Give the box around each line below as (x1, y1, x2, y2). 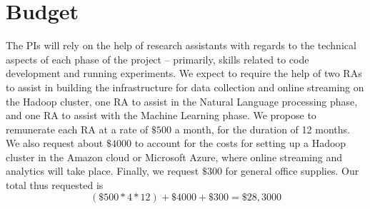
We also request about (6, 136, 104, 151)
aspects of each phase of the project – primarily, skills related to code (6, 51, 309, 66)
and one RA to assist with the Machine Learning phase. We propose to (6, 108, 316, 123)
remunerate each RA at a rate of (6, 121, 149, 136)
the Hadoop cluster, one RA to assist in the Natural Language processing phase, (6, 93, 358, 108)
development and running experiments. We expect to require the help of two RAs (6, 66, 362, 81)
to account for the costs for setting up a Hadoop (134, 136, 346, 151)
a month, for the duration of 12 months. (174, 121, 350, 136)
